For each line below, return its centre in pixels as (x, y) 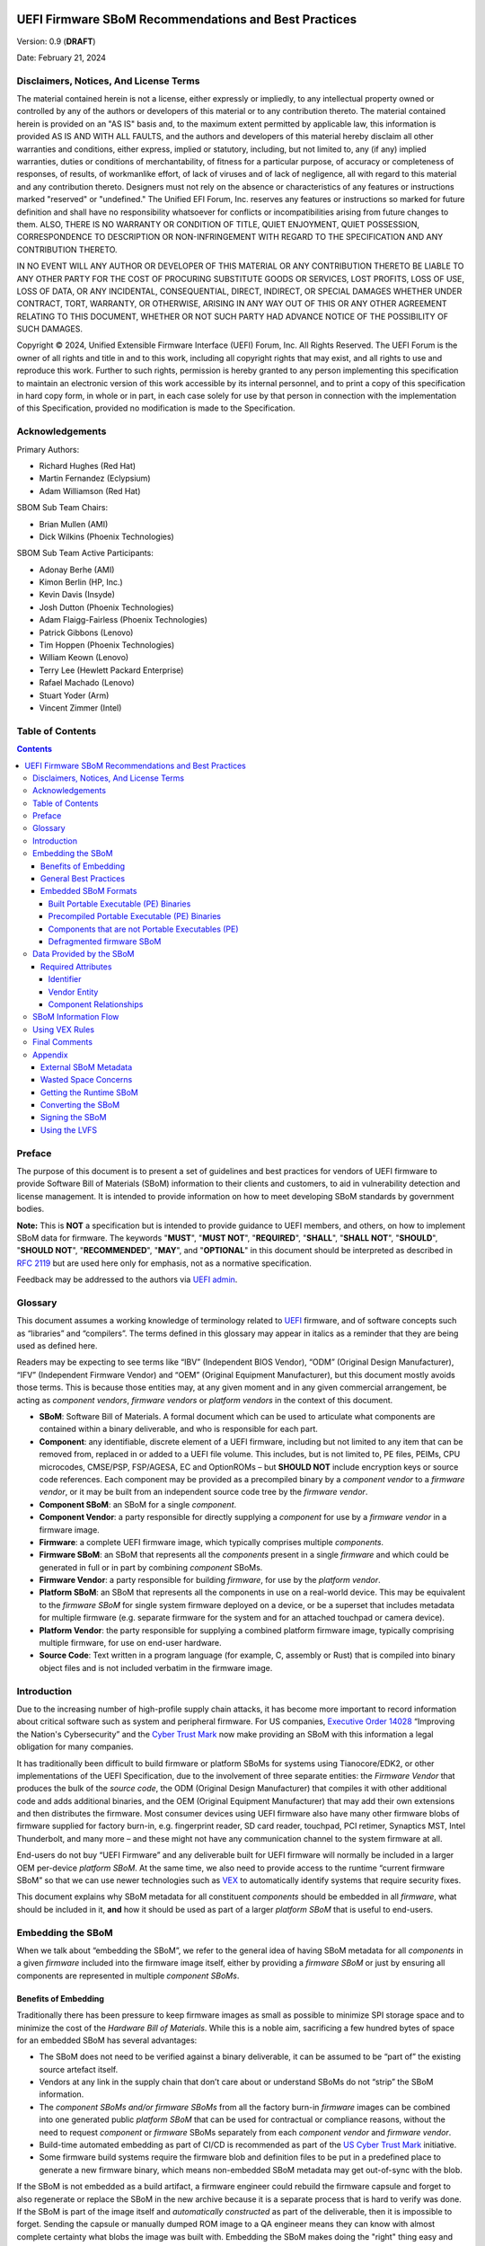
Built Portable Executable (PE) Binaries (119, 904)
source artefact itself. (79, 2069)
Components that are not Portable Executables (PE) (143, 929)
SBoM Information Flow (76, 1017)
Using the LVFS (69, 1130)
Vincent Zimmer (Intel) (80, 707)
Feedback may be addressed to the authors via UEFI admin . (127, 1279)
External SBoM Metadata (87, 1067)
